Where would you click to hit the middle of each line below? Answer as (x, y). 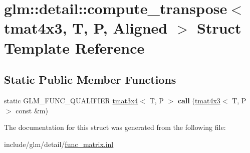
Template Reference (74, 47)
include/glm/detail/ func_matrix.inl (59, 144)
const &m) (32, 110)
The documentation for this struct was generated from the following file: (115, 127)
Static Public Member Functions (90, 80)
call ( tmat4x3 (199, 100)
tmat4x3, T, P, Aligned (86, 28)
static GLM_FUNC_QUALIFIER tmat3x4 (71, 100)
